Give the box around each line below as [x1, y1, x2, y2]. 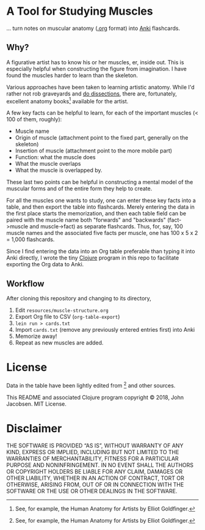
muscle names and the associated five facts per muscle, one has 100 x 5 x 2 [6, 230, 198, 237]
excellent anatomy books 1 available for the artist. [6, 96, 129, 105]
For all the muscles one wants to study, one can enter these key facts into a [6, 197, 196, 204]
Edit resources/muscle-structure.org [15, 307, 109, 314]
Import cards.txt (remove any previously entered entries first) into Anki [15, 326, 195, 334]
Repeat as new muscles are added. [15, 339, 104, 346]
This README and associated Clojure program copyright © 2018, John [6, 394, 184, 401]
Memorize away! [15, 332, 57, 340]
